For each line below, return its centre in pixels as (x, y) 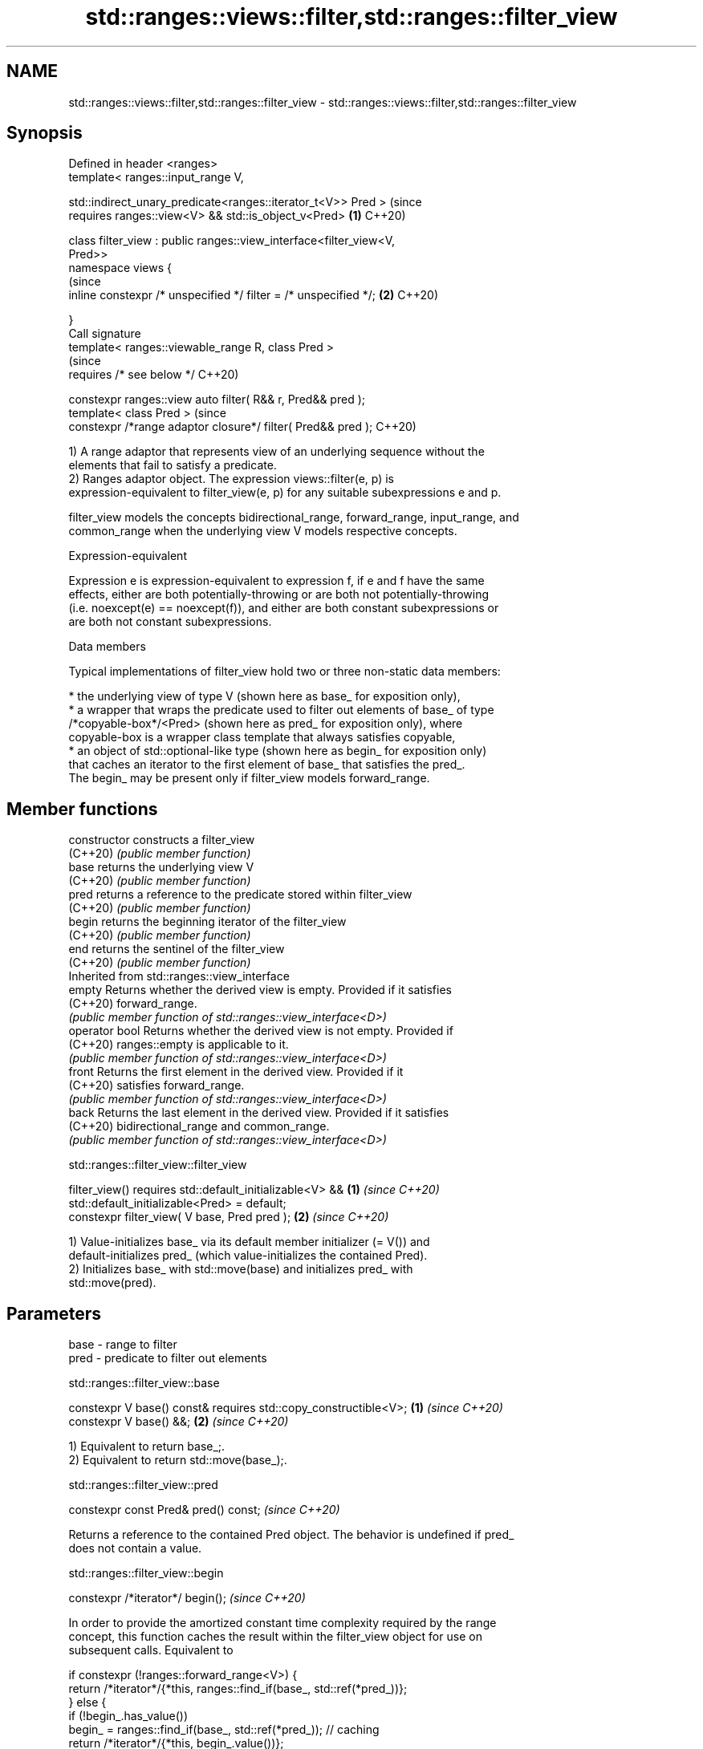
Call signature (105, 334)
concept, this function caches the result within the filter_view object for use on (275, 1637)
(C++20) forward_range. (133, 1004)
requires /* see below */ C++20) (154, 375)
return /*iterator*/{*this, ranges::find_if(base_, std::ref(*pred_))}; (238, 1689)
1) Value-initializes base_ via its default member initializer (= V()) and (249, 1242)
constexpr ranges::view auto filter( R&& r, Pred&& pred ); (217, 400)
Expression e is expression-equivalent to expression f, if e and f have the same (276, 581)
